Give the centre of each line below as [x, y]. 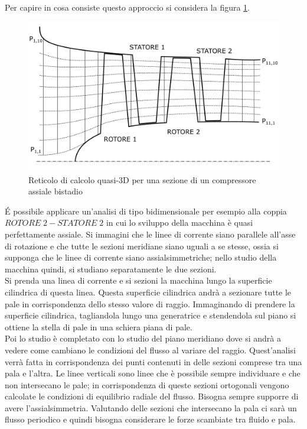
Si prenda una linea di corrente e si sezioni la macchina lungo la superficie [138, 280]
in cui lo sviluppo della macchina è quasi [179, 222]
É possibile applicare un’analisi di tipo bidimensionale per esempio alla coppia [146, 211]
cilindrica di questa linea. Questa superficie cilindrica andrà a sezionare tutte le [148, 292]
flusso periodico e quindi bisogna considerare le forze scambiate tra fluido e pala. [150, 419]
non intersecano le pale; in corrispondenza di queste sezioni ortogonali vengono [147, 384]
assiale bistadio [56, 191]
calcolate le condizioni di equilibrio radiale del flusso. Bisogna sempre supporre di [152, 396]
